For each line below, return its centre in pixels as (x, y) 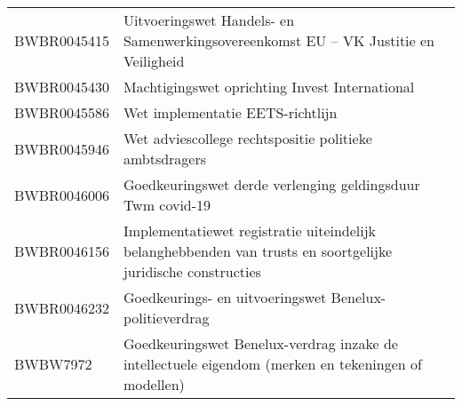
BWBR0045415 (62, 40)
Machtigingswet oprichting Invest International (269, 87)
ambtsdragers (165, 159)
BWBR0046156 (62, 251)
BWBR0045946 (62, 148)
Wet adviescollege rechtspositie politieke (247, 138)
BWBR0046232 (62, 307)
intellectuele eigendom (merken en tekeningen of (272, 364)
